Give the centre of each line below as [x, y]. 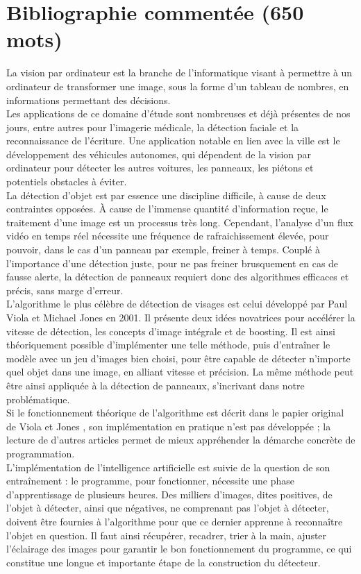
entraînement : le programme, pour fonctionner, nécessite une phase [150, 481]
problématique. [38, 399]
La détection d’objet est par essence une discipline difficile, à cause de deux [166, 195]
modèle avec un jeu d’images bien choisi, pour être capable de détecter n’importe [178, 358]
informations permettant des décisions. [89, 100]
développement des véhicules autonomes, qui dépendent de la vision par [159, 154]
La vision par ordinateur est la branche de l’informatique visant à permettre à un [179, 73]
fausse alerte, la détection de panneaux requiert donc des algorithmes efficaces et [178, 277]
